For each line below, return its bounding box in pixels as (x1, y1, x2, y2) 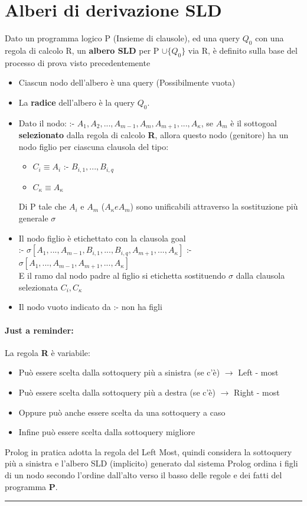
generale (18, 211, 48, 224)
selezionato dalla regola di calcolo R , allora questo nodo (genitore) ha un (18, 129, 289, 141)
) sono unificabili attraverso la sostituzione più (130, 200, 298, 213)
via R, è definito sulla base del (188, 44, 298, 56)
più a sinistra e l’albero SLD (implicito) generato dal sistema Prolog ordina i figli (5, 457, 298, 469)
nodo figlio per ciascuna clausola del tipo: (18, 140, 169, 152)
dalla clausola (236, 269, 285, 282)
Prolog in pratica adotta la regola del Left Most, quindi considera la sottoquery (5, 445, 292, 458)
